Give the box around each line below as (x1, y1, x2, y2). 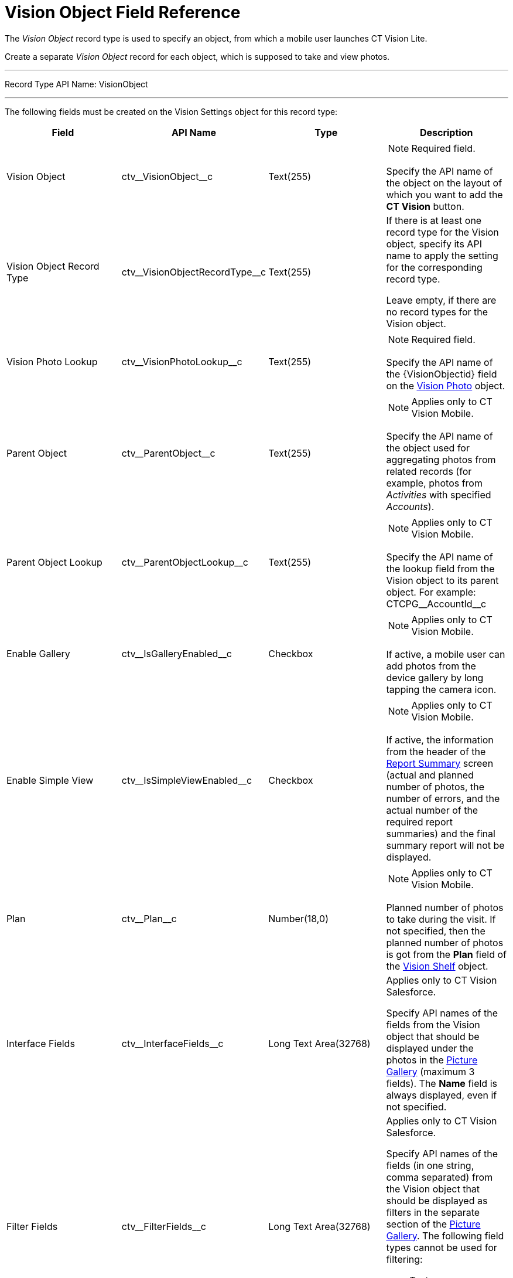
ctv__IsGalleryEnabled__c (121, 647, 232, 660)
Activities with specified (386, 488, 491, 501)
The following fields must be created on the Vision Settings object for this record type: (5, 106, 338, 117)
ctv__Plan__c (121, 912, 177, 924)
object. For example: (386, 586, 476, 598)
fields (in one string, (386, 1159, 474, 1171)
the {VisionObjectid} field (386, 368, 497, 380)
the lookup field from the (386, 562, 495, 575)
